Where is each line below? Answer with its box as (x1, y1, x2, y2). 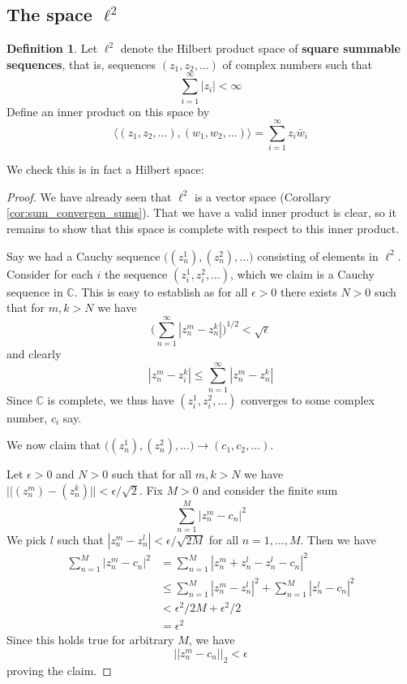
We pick (6, 530, 46, 548)
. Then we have (300, 530, 376, 548)
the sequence (104, 265, 168, 282)
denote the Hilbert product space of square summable (120, 40, 401, 57)
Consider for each (6, 265, 93, 282)
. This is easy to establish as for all (74, 283, 248, 300)
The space (6, 2, 92, 27)
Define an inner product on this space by (6, 102, 210, 119)
